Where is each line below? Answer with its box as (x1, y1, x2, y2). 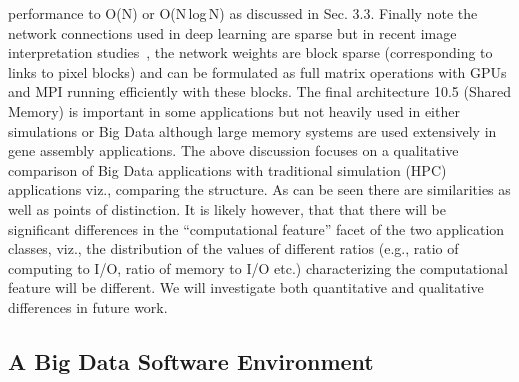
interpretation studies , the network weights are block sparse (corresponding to (8, 42, 493, 63)
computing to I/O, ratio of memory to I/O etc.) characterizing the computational (8, 257, 508, 278)
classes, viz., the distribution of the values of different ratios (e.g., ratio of (8, 238, 459, 259)
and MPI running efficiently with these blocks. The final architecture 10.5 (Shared (8, 81, 511, 102)
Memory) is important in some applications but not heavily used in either (8, 100, 460, 121)
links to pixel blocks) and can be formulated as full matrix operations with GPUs (8, 61, 507, 82)
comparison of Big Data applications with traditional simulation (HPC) (8, 159, 447, 180)
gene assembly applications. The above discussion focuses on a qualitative (8, 140, 459, 161)
